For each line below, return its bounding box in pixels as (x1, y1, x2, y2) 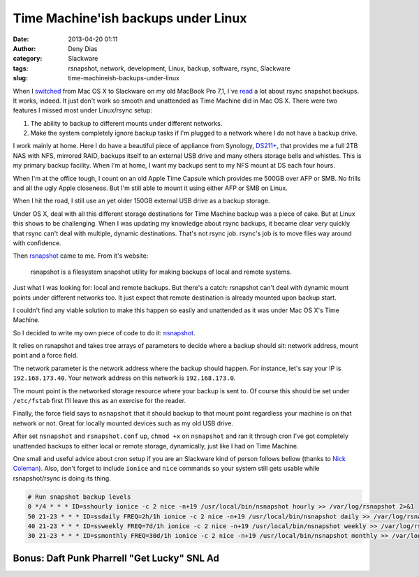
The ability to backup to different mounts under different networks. (30, 119, 223, 127)
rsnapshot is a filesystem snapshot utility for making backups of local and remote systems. (30, 268, 292, 276)
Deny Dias (68, 44, 98, 52)
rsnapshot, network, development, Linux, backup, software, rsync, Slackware (68, 64, 291, 73)
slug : (13, 74, 28, 82)
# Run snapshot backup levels (27, 492, 131, 501)
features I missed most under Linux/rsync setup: (13, 106, 153, 115)
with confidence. (13, 238, 62, 247)
